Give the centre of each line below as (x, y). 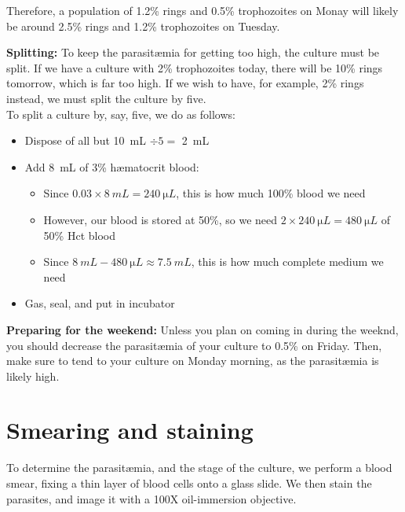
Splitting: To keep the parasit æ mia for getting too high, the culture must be (193, 52)
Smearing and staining (130, 430)
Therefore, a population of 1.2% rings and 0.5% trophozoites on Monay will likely (202, 10)
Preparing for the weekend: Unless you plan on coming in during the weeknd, (202, 329)
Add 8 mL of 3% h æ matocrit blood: (112, 166)
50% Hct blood (79, 235)
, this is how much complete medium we (287, 262)
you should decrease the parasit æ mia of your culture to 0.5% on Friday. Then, (194, 345)
